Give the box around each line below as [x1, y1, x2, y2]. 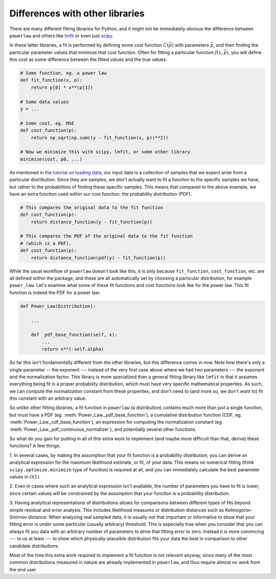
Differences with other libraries [9, 8, 145, 19]
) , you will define [226, 49, 262, 55]
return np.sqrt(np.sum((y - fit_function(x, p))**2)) [31, 135, 169, 140]
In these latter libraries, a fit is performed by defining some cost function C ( [9, 42, 169, 48]
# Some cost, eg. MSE [20, 120, 75, 126]
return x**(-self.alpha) [41, 346, 104, 352]
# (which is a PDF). [20, 240, 72, 246]
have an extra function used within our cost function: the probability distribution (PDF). [9, 191, 192, 197]
